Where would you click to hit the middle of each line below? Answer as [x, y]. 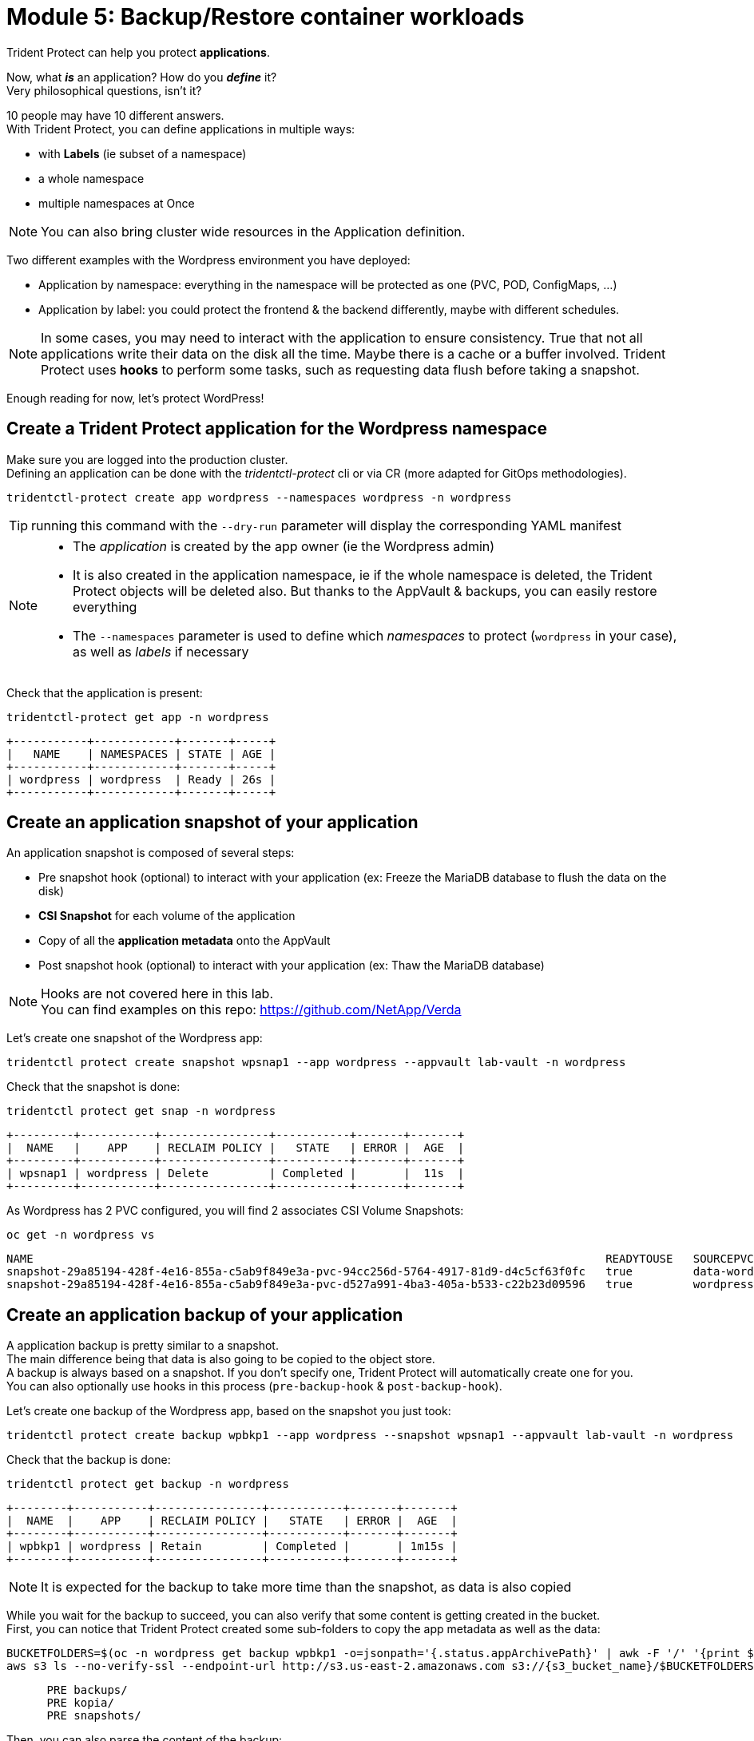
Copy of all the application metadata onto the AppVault [185, 941]
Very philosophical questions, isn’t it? [104, 90]
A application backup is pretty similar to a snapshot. [143, 1346]
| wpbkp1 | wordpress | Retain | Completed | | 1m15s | [232, 1547]
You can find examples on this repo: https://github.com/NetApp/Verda [251, 1010]
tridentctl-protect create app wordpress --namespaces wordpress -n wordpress [259, 497]
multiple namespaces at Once [117, 203]
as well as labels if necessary [161, 651]
